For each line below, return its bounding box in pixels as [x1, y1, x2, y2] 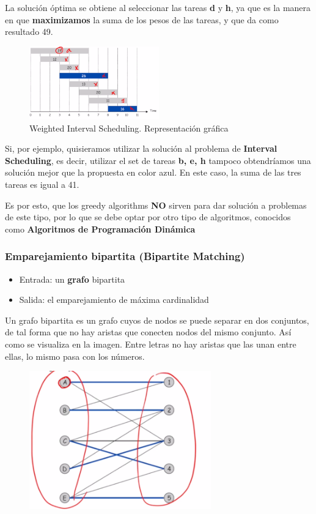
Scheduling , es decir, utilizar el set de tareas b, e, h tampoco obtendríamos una [5, 154, 311, 166]
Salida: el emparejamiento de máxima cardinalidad [19, 293, 209, 306]
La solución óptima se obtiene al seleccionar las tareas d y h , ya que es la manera [5, 1, 311, 13]
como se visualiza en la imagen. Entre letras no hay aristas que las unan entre [5, 337, 296, 350]
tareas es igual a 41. [5, 177, 79, 190]
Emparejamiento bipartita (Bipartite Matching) [5, 248, 245, 264]
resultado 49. [5, 25, 53, 38]
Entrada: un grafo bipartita [19, 272, 125, 285]
